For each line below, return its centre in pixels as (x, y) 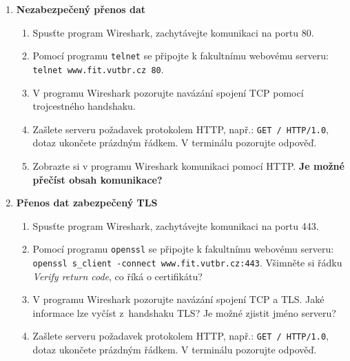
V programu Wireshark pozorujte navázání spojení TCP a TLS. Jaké (178, 299)
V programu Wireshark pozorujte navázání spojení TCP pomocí (168, 92)
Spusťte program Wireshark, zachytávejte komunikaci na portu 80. (173, 32)
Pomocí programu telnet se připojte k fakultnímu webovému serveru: (181, 56)
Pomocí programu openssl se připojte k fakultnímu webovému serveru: (183, 249)
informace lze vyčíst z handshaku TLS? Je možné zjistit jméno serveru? (184, 312)
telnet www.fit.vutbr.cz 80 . (98, 69)
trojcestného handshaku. (84, 106)
